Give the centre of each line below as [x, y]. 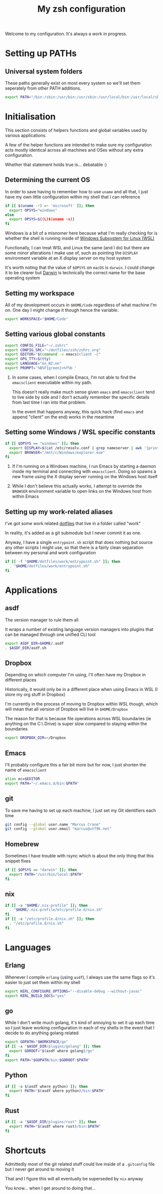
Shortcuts [25, 1150]
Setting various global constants [55, 334]
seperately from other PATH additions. [43, 88]
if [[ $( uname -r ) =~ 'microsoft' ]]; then [50, 205]
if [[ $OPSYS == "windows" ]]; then [42, 443]
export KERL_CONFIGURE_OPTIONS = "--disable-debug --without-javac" [73, 991]
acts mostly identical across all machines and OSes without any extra [74, 150]
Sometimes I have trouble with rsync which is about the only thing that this [80, 856]
